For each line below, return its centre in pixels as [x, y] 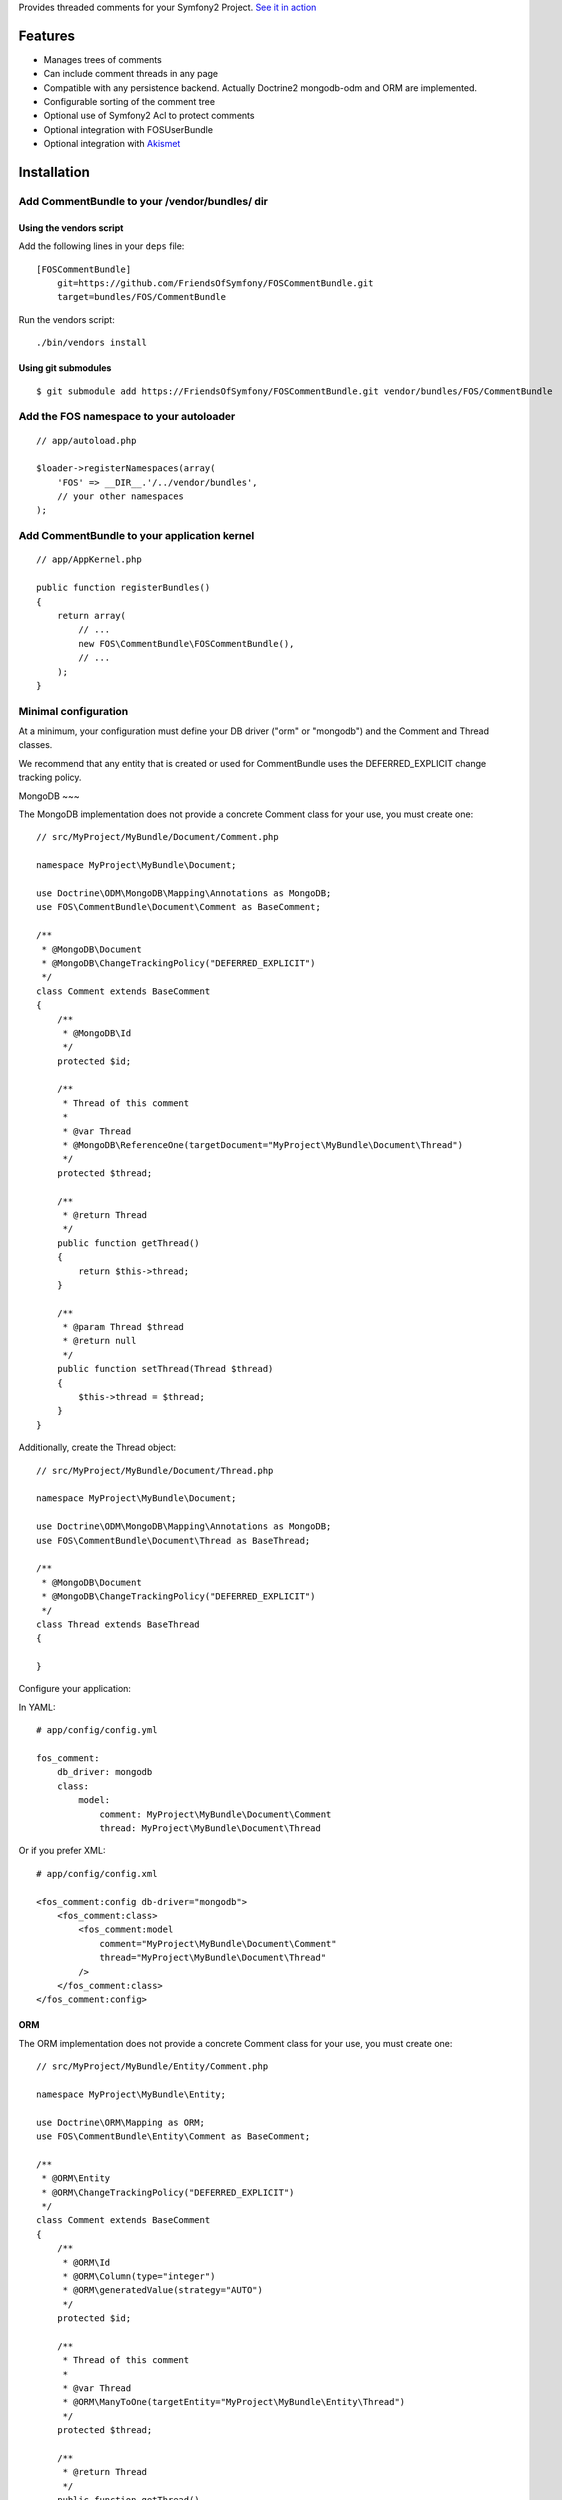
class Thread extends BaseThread [118, 1624]
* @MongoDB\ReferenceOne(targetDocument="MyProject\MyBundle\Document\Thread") [263, 1145]
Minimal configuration [73, 711]
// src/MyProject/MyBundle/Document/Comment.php [157, 837]
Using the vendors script [71, 227]
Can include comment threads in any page [131, 74]
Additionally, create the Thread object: [97, 1447]
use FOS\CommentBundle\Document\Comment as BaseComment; [179, 907]
